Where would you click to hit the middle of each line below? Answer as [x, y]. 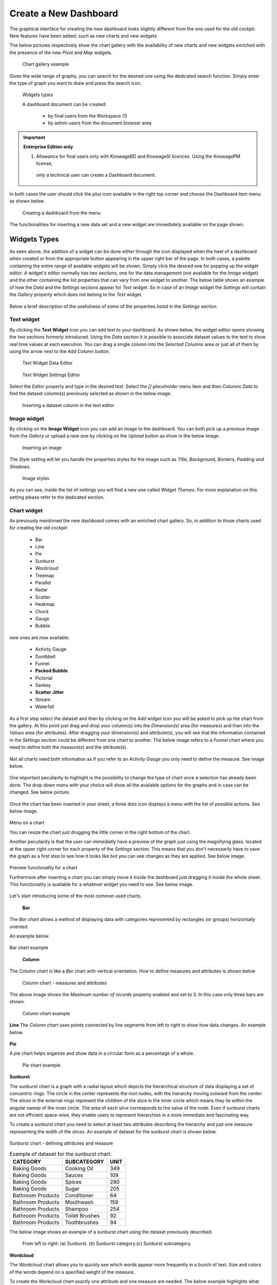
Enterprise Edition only [48, 147]
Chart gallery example [46, 64]
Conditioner [79, 1195]
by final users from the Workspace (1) [88, 116]
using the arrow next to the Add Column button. [60, 351]
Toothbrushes [82, 1222]
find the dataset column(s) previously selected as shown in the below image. [91, 394]
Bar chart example [29, 948]
